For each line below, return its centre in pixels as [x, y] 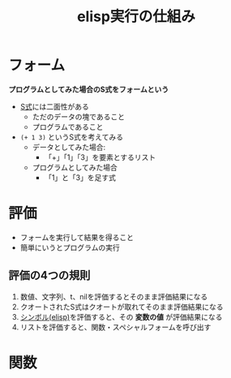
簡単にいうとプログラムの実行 [70, 247]
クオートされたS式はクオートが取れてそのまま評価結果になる [122, 307]
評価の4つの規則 [49, 275]
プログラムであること [68, 127]
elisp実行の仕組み [136, 17]
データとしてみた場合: [69, 147]
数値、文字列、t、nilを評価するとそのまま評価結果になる [114, 296]
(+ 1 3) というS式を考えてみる [72, 137]
